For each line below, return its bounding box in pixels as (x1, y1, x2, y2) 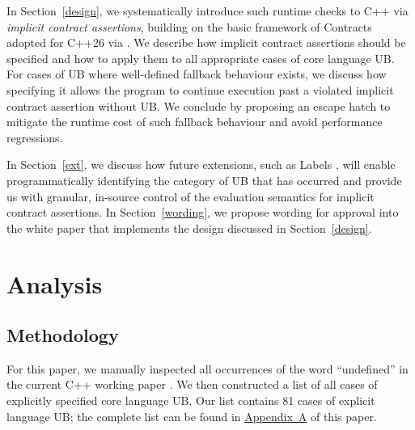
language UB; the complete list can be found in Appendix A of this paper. (6, 407, 377, 424)
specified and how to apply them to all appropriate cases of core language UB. (6, 49, 395, 66)
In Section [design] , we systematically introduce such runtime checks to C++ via (6, 2, 409, 19)
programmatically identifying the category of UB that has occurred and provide (6, 171, 402, 188)
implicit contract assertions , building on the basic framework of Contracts (6, 18, 372, 35)
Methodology (6, 322, 119, 348)
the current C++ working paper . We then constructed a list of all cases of (6, 376, 378, 393)
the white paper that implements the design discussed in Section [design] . (6, 219, 372, 236)
